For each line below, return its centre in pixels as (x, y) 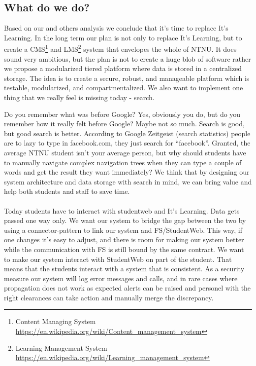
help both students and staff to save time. (67, 191)
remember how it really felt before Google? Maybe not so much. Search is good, (124, 124)
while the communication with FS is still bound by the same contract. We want (124, 249)
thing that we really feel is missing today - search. (79, 97)
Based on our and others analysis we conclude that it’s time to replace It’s (116, 28)
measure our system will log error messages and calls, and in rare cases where (121, 278)
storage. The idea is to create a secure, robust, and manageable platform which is (127, 78)
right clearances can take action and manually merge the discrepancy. (109, 297)
